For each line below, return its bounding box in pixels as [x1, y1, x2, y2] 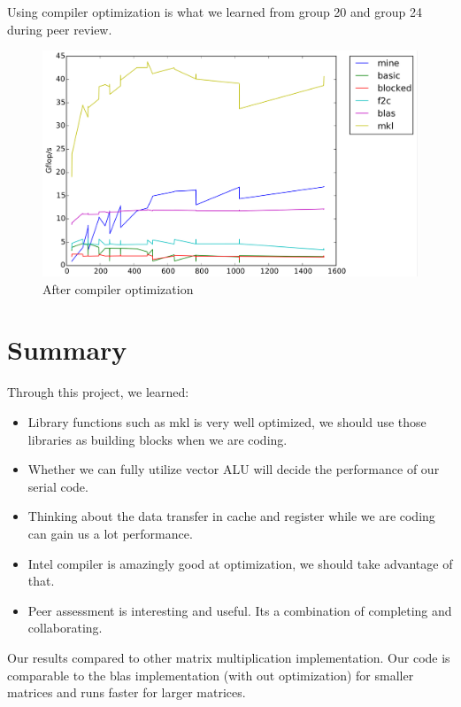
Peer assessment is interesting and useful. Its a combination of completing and [27, 601, 452, 619]
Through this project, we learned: [7, 383, 189, 401]
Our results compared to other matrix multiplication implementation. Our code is [7, 648, 450, 666]
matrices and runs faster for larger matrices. [7, 683, 246, 702]
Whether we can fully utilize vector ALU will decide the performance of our [27, 460, 440, 478]
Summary [7, 331, 127, 368]
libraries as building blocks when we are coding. [27, 430, 288, 448]
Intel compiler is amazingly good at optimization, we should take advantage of [27, 554, 453, 572]
